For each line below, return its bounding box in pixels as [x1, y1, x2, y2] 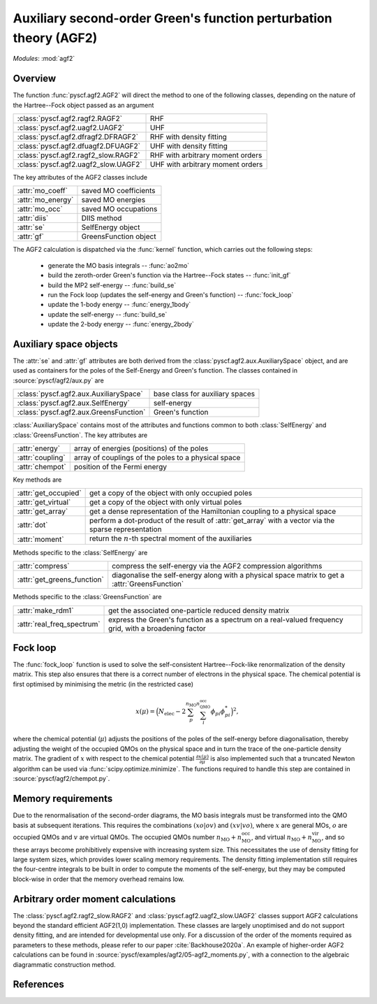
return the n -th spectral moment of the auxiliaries [89, 533, 252, 543]
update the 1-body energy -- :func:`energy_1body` [47, 301, 191, 309]
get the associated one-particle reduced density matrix [108, 605, 290, 615]
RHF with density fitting [150, 132, 227, 142]
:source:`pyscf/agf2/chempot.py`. [13, 775, 110, 783]
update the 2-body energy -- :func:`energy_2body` [47, 320, 195, 329]
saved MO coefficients [81, 186, 156, 196]
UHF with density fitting [150, 141, 228, 151]
